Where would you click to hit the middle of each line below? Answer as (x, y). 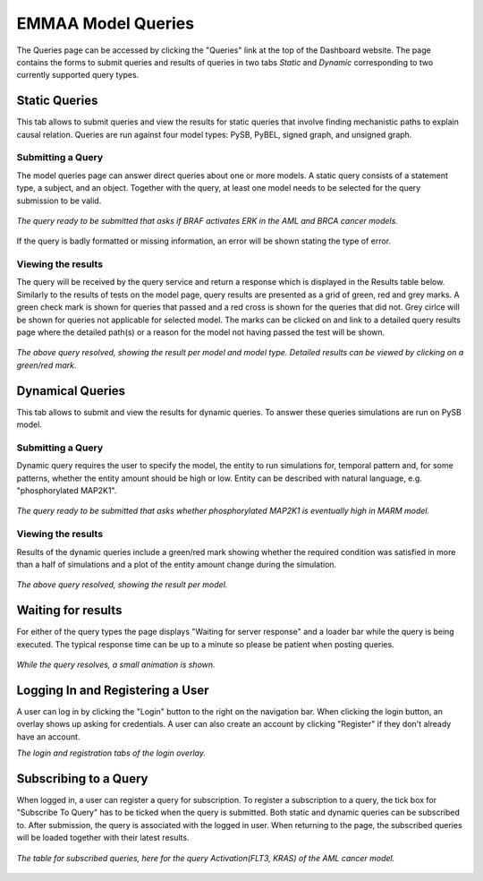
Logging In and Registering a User (113, 690)
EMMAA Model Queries (106, 23)
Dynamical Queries (71, 391)
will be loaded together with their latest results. (103, 838)
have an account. (48, 736)
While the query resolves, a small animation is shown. (116, 665)
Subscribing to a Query (82, 778)
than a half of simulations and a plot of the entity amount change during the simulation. (177, 564)
